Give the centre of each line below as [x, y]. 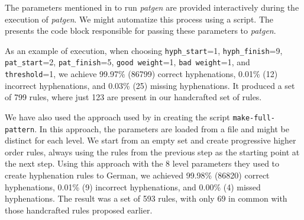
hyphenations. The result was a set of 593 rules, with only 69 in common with [146, 198]
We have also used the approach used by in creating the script [117, 117]
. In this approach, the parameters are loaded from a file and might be [162, 128]
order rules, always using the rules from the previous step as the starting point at [152, 152]
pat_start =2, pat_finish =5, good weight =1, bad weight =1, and [127, 62]
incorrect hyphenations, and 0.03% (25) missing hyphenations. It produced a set [150, 85]
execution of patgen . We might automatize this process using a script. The [139, 19]
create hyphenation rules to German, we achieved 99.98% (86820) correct [137, 175]
